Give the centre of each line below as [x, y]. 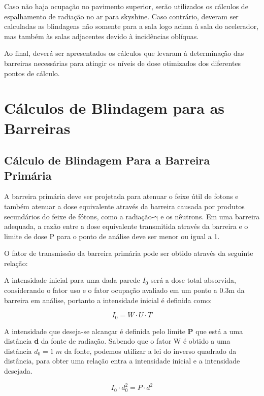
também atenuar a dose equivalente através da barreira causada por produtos [124, 206]
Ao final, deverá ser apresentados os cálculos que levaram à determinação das [124, 53]
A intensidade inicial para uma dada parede [72, 280]
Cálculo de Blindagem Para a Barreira [107, 160]
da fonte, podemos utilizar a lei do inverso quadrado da [150, 351]
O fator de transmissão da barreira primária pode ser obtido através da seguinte [129, 253]
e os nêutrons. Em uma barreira [210, 216]
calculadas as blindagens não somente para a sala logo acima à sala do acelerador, [131, 26]
